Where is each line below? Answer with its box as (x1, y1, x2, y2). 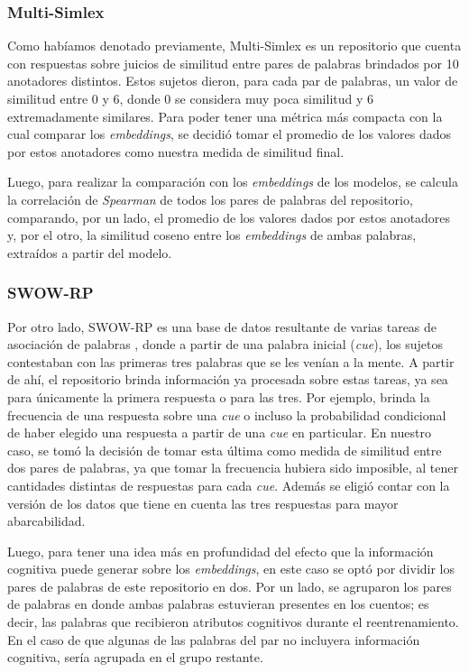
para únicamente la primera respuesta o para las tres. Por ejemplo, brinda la (7, 387, 430, 406)
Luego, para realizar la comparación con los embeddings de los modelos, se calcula (7, 172, 458, 191)
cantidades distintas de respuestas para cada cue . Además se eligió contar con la (7, 475, 450, 494)
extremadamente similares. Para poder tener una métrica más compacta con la (7, 106, 443, 125)
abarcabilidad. (7, 511, 86, 530)
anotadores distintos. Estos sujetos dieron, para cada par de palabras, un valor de (7, 71, 458, 90)
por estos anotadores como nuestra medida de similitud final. (7, 142, 345, 161)
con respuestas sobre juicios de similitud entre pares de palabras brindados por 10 (7, 53, 459, 72)
